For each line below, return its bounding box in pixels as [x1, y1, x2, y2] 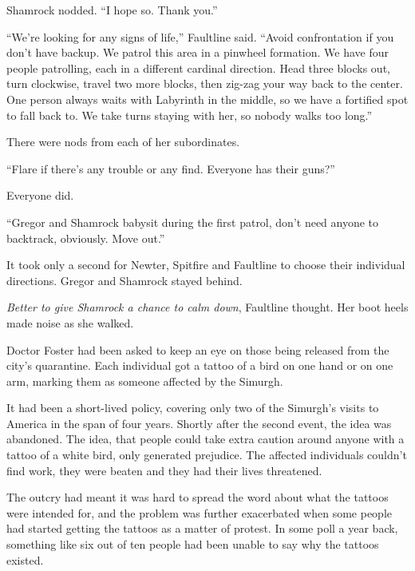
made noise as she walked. [6, 314, 134, 331]
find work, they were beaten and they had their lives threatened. [6, 462, 322, 478]
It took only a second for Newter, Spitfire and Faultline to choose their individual [6, 256, 405, 273]
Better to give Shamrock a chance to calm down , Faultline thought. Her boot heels [6, 299, 409, 315]
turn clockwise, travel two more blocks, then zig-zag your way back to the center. [6, 75, 403, 92]
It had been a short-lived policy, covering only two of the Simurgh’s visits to [6, 399, 379, 416]
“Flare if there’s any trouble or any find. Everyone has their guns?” [6, 160, 335, 176]
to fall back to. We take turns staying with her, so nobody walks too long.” [6, 106, 373, 123]
